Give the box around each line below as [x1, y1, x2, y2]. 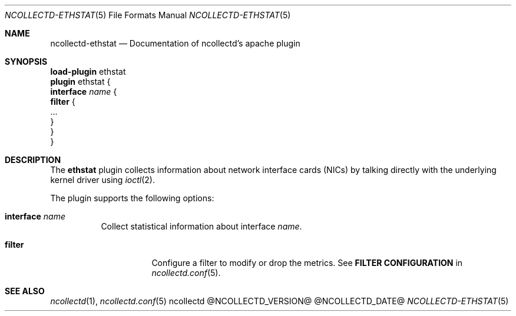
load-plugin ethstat [50, 66, 126, 76]
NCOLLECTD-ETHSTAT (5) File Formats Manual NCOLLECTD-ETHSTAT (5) [5, 10, 291, 20]
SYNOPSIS [5, 56, 48, 66]
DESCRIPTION [5, 155, 61, 165]
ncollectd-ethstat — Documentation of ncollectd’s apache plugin [50, 38, 300, 48]
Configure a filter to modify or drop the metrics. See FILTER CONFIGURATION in [151, 258, 463, 268]
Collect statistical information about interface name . [101, 221, 302, 231]
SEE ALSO [5, 286, 45, 296]
